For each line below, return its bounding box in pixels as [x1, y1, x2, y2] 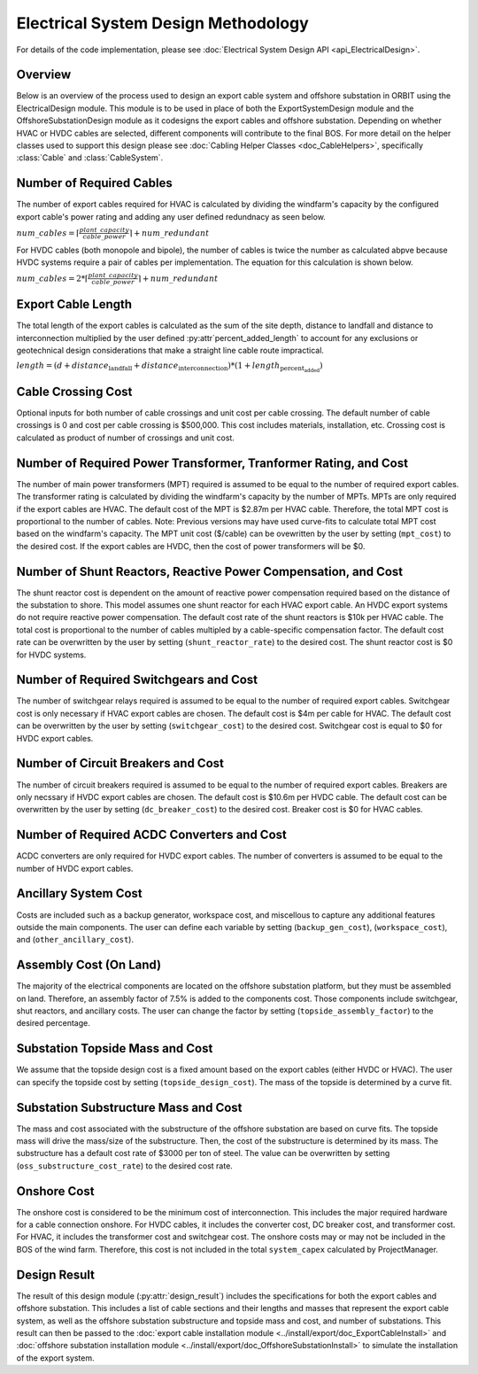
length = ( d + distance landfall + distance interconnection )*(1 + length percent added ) [16, 361, 323, 374]
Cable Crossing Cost [16, 384, 133, 399]
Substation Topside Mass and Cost [16, 1041, 213, 1056]
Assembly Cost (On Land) [16, 958, 162, 973]
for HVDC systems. [16, 649, 87, 660]
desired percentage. [16, 1018, 90, 1029]
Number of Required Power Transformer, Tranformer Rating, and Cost [16, 455, 409, 470]
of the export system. [16, 1352, 95, 1363]
